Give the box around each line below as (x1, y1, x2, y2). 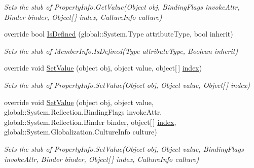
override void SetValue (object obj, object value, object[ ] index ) (4, 62, 202, 73)
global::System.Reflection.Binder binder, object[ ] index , (4, 116, 176, 127)
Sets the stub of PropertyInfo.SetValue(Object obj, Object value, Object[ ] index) (4, 79, 250, 90)
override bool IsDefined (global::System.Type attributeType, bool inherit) (4, 28, 233, 39)
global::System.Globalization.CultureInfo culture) (4, 126, 157, 137)
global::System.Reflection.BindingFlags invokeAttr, (4, 107, 162, 117)
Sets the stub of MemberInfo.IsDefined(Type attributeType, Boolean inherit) (4, 45, 238, 56)
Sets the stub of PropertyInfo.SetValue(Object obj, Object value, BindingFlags (4, 143, 244, 154)
